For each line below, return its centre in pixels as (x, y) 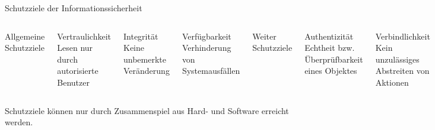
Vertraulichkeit (84, 36)
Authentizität (329, 36)
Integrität (141, 36)
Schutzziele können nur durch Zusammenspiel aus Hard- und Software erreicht (147, 110)
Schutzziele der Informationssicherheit (74, 8)
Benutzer (73, 82)
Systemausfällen (211, 71)
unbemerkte (145, 59)
